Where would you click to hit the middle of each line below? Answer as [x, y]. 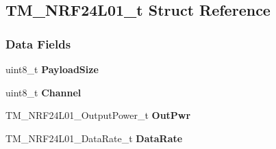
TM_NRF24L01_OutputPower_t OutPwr [98, 115]
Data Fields [38, 43]
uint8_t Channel [43, 92]
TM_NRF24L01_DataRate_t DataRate [94, 138]
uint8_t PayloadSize [52, 69]
